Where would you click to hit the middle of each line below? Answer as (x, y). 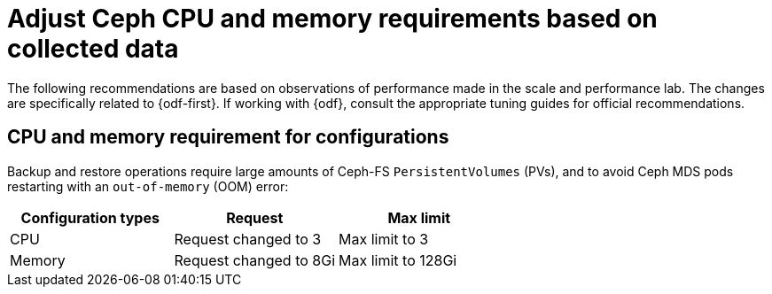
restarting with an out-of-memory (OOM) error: (148, 186)
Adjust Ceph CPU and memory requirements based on (332, 19)
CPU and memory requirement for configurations (228, 137)
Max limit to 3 (384, 239)
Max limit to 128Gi (398, 260)
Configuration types (90, 217)
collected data (93, 49)
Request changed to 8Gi (255, 260)
